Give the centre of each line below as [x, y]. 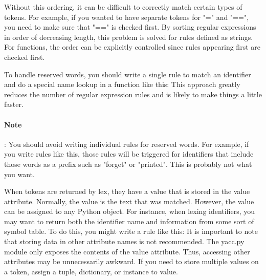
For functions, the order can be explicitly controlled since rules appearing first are [132, 47]
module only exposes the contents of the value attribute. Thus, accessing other [127, 251]
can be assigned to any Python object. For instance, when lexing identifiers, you [130, 211]
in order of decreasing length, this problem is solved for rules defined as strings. [129, 37]
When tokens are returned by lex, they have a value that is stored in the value [127, 191]
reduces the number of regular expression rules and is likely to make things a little [133, 94]
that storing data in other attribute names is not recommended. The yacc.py [124, 241]
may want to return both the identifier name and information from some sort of [129, 221]
